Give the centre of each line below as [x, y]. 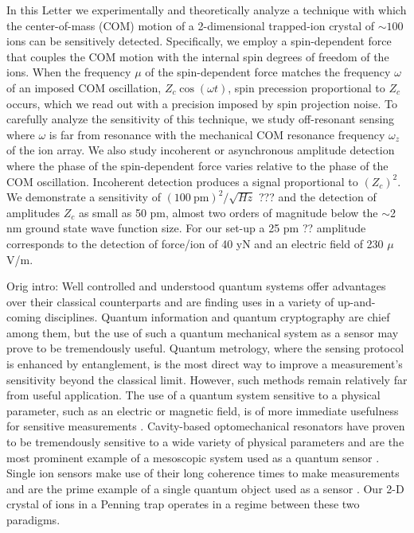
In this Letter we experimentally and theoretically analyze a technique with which [207, 10]
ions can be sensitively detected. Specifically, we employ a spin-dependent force [199, 41]
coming [24, 317]
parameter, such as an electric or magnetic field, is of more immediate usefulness [203, 410]
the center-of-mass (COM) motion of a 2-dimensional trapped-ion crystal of [191, 25]
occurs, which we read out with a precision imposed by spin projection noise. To [202, 103]
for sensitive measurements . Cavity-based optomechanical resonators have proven [206, 426]
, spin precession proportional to [307, 87]
